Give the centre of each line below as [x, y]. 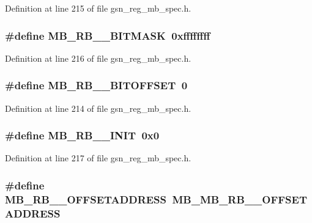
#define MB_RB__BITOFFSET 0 [96, 85]
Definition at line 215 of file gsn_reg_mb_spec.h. [98, 8]
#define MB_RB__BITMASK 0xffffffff [108, 35]
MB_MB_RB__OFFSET [240, 199]
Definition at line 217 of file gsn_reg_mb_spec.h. [98, 158]
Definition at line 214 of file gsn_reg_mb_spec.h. [98, 108]
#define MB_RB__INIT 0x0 [82, 135]
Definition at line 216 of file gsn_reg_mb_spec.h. [98, 58]
